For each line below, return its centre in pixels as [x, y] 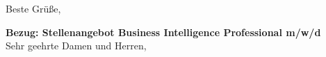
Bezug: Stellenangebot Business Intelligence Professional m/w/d [163, 32]
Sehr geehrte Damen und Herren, [76, 46]
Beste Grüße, [33, 8]
